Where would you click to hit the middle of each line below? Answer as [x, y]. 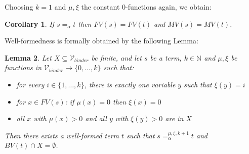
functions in [23, 67]
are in [174, 118]
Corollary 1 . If [29, 23]
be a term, [166, 57]
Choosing [19, 7]
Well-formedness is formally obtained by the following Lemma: [101, 41]
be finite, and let [116, 57]
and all [96, 118]
